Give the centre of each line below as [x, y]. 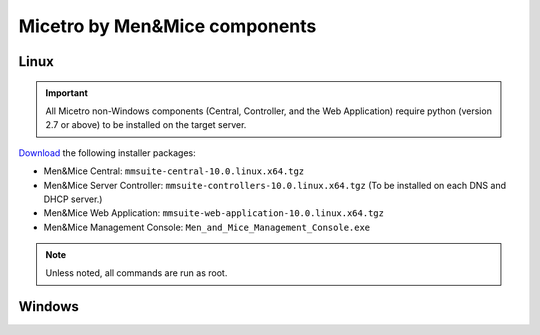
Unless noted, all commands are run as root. [136, 273]
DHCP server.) [73, 199]
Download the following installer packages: [107, 152]
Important [67, 92]
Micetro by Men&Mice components [167, 26]
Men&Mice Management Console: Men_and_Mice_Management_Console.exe [207, 227]
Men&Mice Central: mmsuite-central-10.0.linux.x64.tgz [174, 171]
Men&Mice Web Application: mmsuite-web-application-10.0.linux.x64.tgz [214, 213]
